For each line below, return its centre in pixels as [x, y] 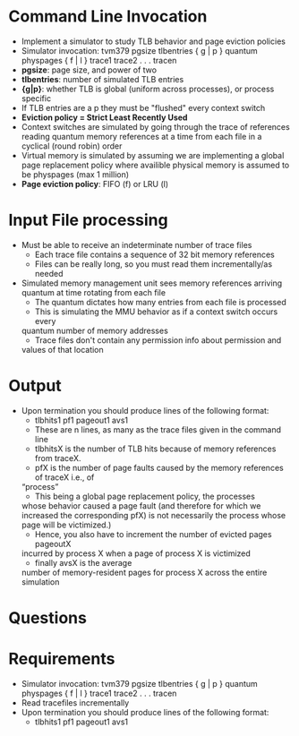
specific [36, 98]
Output [35, 386]
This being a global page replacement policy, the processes [145, 496]
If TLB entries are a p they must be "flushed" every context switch [143, 107]
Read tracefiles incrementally [75, 702]
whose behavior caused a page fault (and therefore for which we [141, 505]
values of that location [62, 349]
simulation [40, 582]
